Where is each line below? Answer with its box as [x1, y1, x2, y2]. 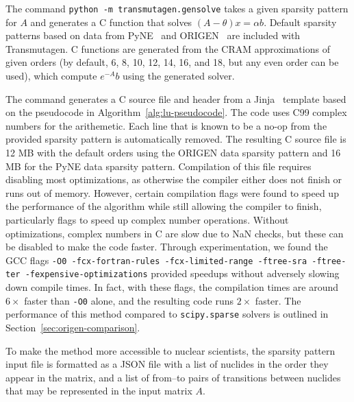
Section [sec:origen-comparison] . [5, 320, 140, 334]
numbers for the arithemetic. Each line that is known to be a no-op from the [5, 118, 327, 132]
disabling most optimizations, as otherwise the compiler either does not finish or [5, 172, 342, 187]
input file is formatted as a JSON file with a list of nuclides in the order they [5, 357, 329, 371]
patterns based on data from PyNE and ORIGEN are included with [5, 28, 301, 43]
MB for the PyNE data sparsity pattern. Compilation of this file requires [5, 158, 312, 173]
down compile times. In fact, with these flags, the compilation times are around [5, 280, 339, 294]
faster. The [255, 293, 301, 307]
